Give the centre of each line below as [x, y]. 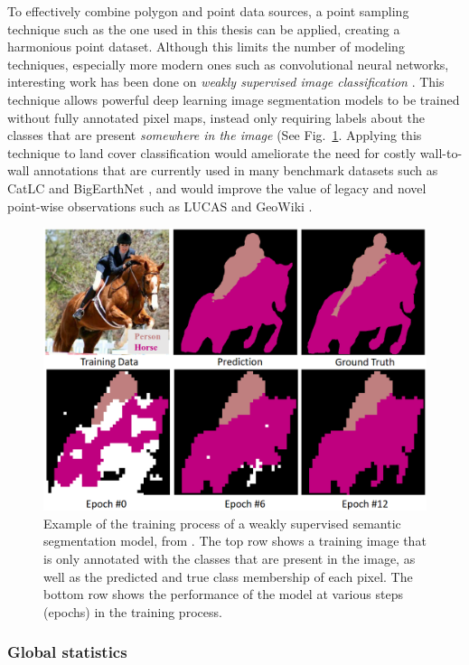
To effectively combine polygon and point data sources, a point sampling [208, 11]
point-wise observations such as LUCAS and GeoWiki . [160, 206]
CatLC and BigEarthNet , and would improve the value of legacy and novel [217, 187]
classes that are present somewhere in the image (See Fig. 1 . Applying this [215, 135]
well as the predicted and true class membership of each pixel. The [228, 576]
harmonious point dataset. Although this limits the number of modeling [206, 47]
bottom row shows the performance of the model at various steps [223, 594]
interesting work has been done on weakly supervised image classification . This [226, 82]
